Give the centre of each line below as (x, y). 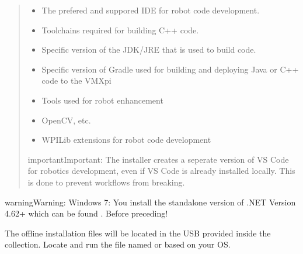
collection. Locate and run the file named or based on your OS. (118, 244)
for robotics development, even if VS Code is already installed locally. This (161, 171)
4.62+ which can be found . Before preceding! (86, 213)
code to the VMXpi (76, 80)
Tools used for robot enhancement (102, 100)
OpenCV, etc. (66, 120)
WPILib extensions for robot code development (126, 140)
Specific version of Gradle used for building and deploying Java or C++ (170, 69)
